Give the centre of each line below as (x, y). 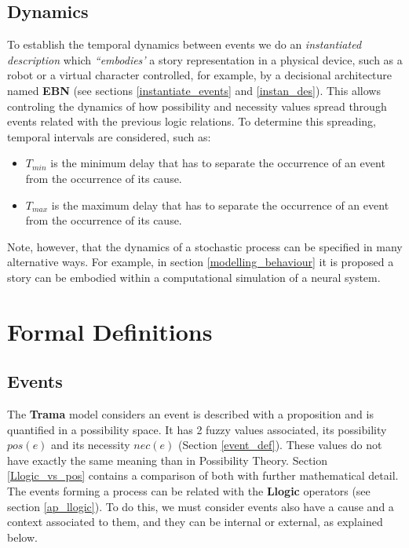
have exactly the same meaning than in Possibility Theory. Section (168, 460)
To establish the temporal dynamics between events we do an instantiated (184, 44)
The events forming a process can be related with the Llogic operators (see (189, 491)
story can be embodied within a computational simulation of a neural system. (194, 277)
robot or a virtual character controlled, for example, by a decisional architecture (200, 75)
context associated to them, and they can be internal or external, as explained (195, 522)
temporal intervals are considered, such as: (109, 136)
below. (22, 537)
